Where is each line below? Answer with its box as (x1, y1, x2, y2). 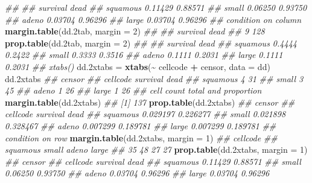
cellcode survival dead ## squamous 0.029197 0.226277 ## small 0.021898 (5, 108, 286, 120)
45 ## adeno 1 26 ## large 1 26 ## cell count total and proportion (5, 84, 262, 97)
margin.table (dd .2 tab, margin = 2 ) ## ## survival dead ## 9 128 (5, 25, 265, 37)
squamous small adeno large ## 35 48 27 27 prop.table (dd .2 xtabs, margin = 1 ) (5, 143, 308, 156)
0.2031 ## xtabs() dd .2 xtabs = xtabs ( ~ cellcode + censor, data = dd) (5, 60, 270, 72)
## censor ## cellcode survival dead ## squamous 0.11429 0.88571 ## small (5, 155, 301, 167)
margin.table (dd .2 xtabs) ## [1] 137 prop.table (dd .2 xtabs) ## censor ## (5, 95, 295, 108)
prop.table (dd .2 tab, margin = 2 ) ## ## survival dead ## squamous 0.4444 (5, 36, 297, 49)
